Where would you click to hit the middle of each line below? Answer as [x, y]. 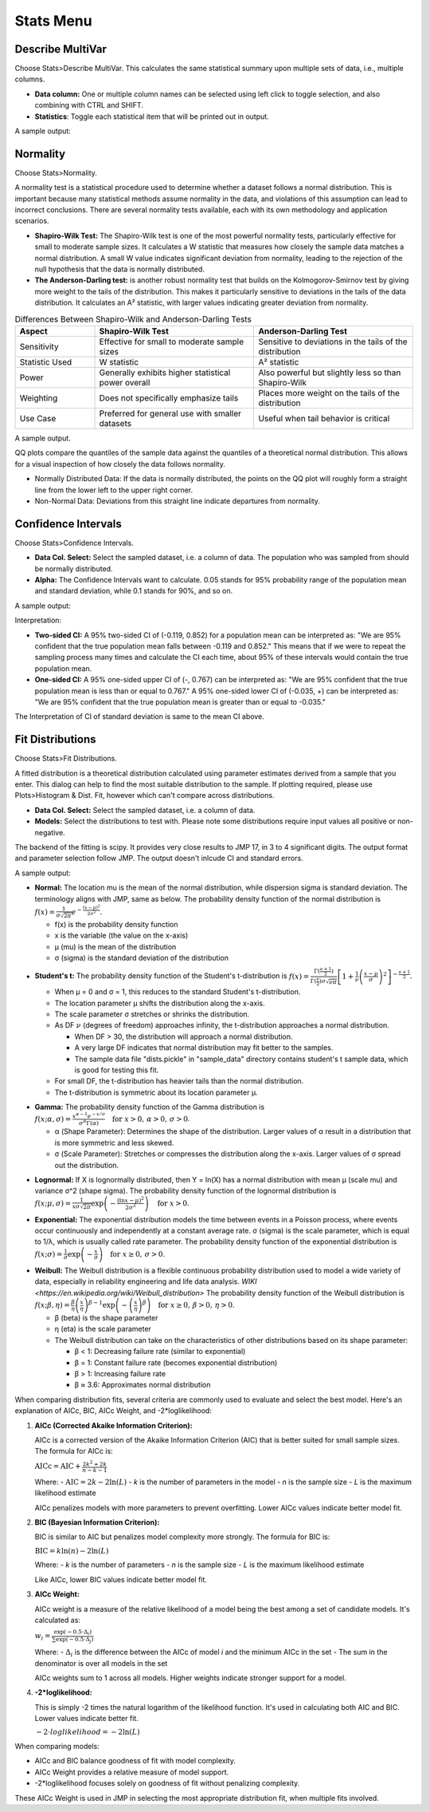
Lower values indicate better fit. [86, 1719]
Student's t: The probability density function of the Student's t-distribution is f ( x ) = [172, 976]
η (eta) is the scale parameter [103, 1329]
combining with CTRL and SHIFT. [89, 105]
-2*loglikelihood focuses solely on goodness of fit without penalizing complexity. [167, 1783]
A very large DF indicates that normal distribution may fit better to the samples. [204, 1048]
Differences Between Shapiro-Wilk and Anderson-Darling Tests [133, 319]
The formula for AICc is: [74, 1451]
